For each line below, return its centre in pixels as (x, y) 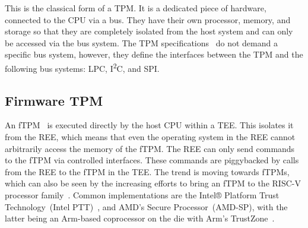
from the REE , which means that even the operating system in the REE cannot (150, 137)
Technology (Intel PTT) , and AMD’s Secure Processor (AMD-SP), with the (146, 206)
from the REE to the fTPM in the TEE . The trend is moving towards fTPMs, (147, 171)
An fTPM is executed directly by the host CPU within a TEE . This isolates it (149, 125)
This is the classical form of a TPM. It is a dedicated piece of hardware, (136, 8)
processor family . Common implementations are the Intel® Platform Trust (142, 194)
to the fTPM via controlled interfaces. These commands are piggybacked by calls (152, 160)
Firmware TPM (54, 100)
